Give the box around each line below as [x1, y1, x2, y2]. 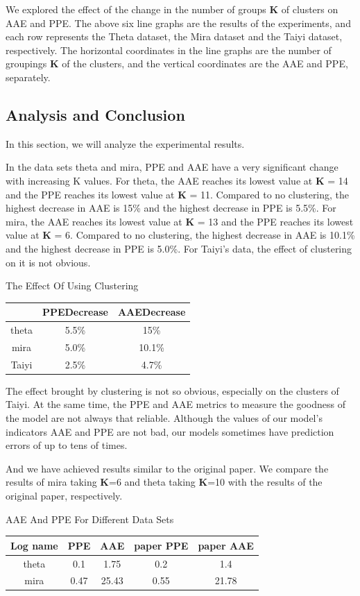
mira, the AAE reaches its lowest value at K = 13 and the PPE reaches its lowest [6, 214, 354, 228]
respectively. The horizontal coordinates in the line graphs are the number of [6, 42, 332, 57]
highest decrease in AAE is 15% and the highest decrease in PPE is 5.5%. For [6, 201, 336, 215]
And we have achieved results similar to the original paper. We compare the [6, 461, 329, 475]
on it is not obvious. [6, 255, 91, 269]
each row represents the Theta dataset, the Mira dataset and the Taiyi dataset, [6, 29, 343, 44]
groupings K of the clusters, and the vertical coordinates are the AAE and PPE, [6, 56, 348, 71]
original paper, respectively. [6, 488, 123, 502]
